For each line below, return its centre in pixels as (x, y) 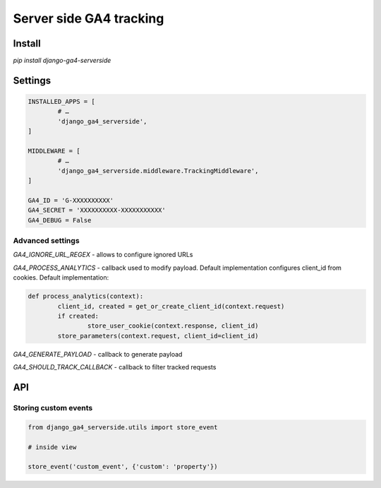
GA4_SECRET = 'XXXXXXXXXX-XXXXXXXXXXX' (97, 210)
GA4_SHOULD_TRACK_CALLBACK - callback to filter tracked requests (115, 367)
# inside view (52, 447)
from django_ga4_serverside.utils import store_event (123, 427)
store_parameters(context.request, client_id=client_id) (158, 336)
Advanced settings (47, 241)
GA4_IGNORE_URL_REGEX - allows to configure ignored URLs (103, 255)
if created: (78, 316)
